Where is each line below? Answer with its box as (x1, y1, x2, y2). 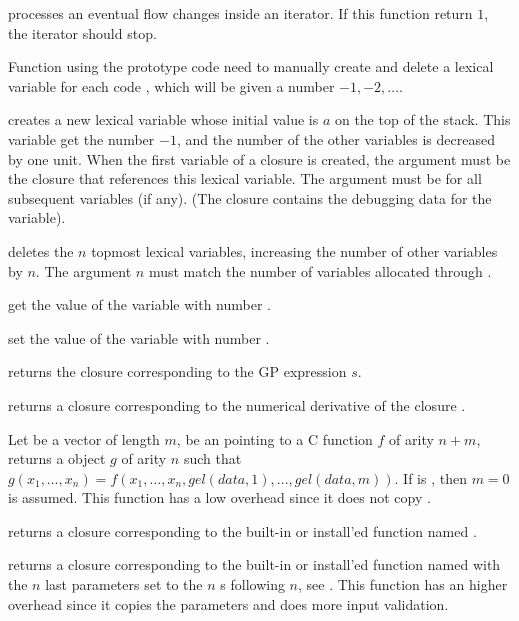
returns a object (8, 448, 106, 469)
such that (183, 448, 242, 469)
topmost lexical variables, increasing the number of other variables (91, 240, 498, 261)
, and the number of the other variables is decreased (176, 128, 495, 149)
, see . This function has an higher (298, 574, 508, 595)
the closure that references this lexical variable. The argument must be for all (8, 168, 482, 189)
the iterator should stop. (8, 22, 157, 43)
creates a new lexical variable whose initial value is (8, 109, 319, 130)
